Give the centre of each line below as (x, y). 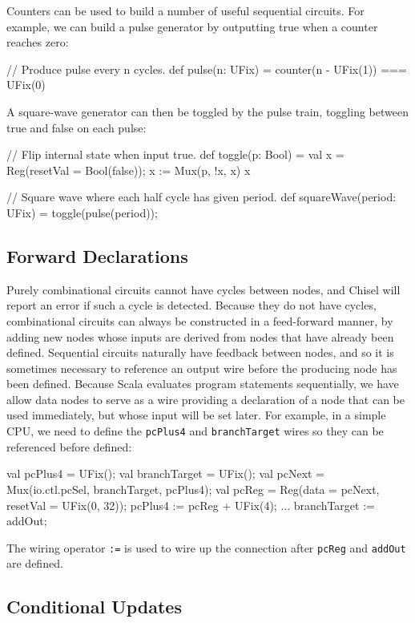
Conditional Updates (94, 607)
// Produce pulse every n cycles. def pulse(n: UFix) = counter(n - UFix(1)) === (207, 69)
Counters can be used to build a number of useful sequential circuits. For (185, 10)
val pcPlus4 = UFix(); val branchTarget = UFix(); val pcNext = (166, 473)
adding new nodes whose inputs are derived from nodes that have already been (200, 336)
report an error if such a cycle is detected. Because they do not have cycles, (191, 305)
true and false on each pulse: (77, 127)
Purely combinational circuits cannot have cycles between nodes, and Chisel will (203, 289)
